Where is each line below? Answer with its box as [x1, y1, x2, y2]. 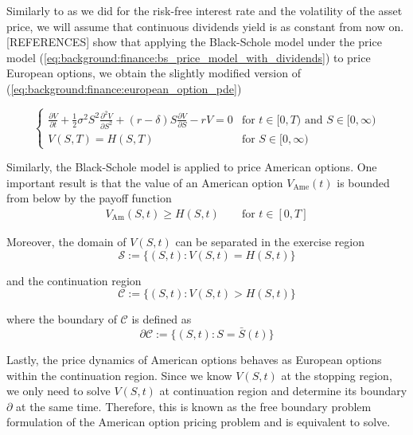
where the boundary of [6, 311, 117, 327]
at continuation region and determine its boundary [159, 382, 407, 399]
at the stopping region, [281, 366, 392, 383]
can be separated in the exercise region [175, 233, 364, 249]
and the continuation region [6, 272, 142, 288]
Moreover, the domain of [6, 233, 127, 249]
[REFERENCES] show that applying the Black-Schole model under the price [6, 33, 382, 50]
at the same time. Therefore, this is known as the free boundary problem [16, 398, 372, 414]
